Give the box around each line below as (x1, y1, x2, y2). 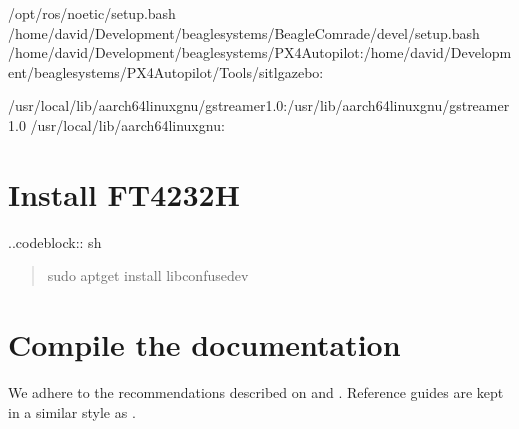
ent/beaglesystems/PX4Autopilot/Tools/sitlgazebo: (8, 61, 324, 82)
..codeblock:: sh (8, 231, 102, 252)
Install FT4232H (8, 173, 240, 214)
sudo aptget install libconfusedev (47, 265, 249, 286)
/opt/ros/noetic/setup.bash (8, 3, 176, 23)
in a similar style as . (8, 401, 136, 422)
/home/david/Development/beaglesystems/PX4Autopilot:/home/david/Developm (8, 42, 512, 63)
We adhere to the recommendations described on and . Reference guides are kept (8, 382, 504, 402)
